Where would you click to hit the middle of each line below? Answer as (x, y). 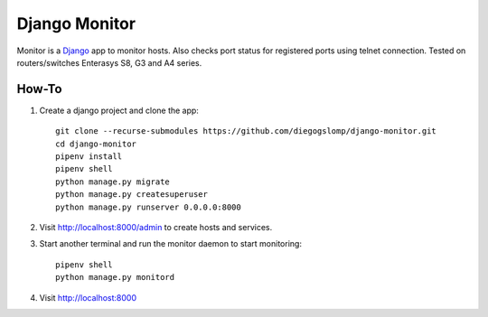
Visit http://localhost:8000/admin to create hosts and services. (156, 227)
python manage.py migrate (113, 182)
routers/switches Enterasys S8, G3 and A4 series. (109, 62)
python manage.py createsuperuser (131, 195)
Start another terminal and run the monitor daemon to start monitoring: (171, 244)
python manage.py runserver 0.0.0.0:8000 (148, 207)
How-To (39, 89)
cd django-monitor (96, 144)
